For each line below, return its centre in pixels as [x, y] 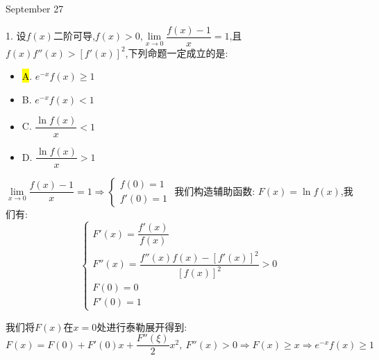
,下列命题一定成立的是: [177, 52]
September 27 [35, 8]
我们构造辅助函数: [215, 190]
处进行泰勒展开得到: [142, 326]
